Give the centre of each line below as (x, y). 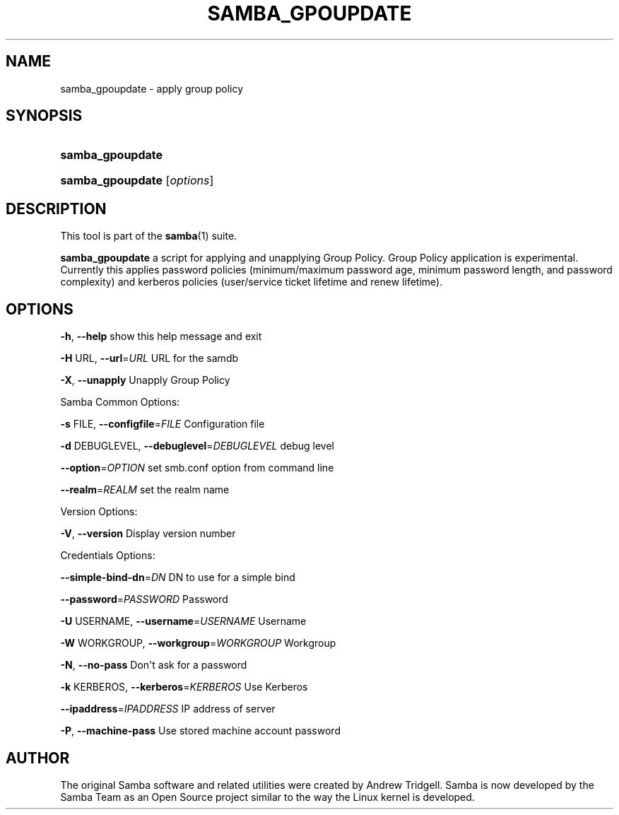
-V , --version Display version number (148, 534)
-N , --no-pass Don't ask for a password (154, 665)
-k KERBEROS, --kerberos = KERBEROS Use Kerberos (184, 687)
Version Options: (99, 512)
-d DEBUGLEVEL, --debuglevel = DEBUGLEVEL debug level (197, 446)
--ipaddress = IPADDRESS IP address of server (168, 709)
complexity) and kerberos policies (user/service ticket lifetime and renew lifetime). (252, 282)
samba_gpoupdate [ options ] (137, 181)
